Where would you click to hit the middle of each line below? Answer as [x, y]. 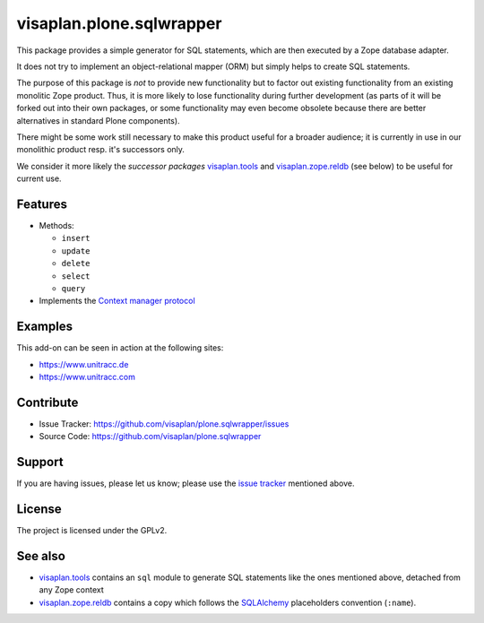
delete [76, 264]
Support [40, 462]
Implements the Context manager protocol [117, 301]
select [76, 276]
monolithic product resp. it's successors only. [101, 150]
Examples [45, 327]
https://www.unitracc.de [84, 364]
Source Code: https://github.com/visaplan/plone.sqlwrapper [150, 437]
